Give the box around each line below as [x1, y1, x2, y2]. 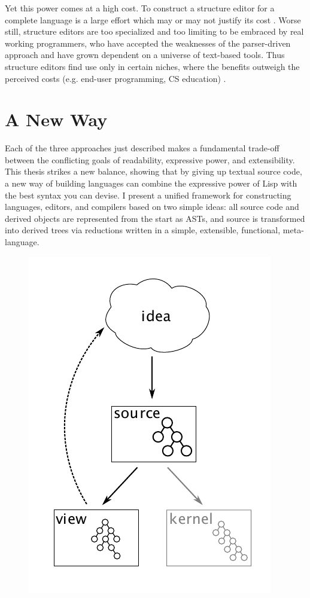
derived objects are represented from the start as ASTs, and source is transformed [5, 212, 305, 224]
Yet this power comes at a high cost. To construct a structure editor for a [5, 2, 275, 14]
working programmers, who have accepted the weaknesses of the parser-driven [5, 36, 291, 49]
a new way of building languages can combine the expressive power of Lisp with [5, 177, 297, 190]
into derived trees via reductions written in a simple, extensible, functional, [5, 224, 281, 236]
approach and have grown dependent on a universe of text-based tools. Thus [5, 48, 285, 61]
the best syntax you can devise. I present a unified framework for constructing [5, 188, 291, 201]
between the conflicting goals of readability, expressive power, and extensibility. [5, 153, 295, 166]
